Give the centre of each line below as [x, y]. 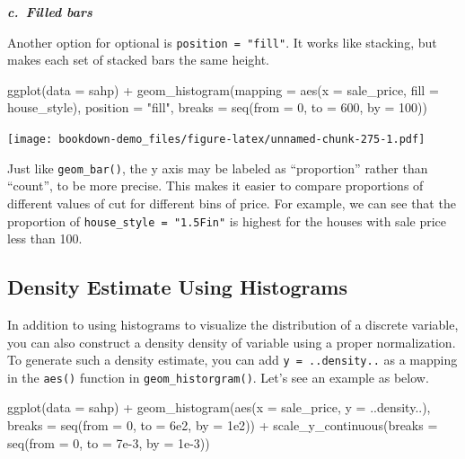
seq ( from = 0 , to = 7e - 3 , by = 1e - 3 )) [109, 442]
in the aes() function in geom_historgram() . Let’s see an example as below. [218, 377]
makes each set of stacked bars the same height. [139, 60]
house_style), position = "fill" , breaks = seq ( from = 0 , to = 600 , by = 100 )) [218, 107]
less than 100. [45, 238]
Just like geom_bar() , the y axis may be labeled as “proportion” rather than [218, 168]
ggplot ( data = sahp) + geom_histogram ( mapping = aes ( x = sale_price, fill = [223, 89]
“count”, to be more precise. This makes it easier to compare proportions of [215, 185]
